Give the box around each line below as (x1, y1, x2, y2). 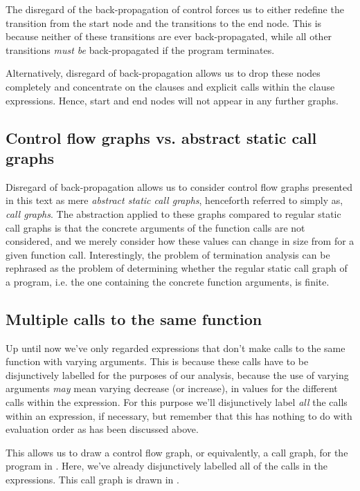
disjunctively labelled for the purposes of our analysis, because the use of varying (6, 367, 349, 382)
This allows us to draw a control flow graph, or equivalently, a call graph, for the (6, 445, 348, 459)
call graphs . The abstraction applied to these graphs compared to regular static (6, 206, 341, 221)
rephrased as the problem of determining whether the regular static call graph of (6, 261, 348, 275)
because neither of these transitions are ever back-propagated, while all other (6, 29, 332, 44)
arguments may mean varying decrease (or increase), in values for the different (6, 381, 338, 396)
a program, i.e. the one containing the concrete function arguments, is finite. (6, 274, 330, 288)
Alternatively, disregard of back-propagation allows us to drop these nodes (6, 66, 321, 80)
